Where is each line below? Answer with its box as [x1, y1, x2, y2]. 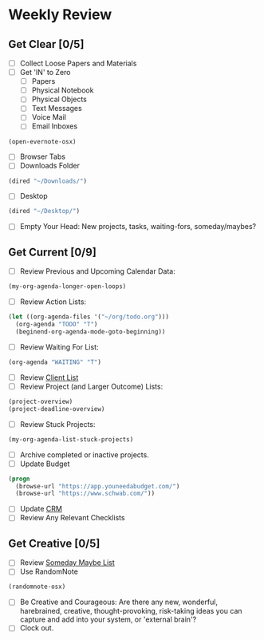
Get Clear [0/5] [8, 38, 85, 51]
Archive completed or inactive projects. [19, 449, 149, 460]
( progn [8, 475, 30, 483]
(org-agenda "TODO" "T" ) [15, 321, 98, 329]
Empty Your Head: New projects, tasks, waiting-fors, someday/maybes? [19, 222, 257, 231]
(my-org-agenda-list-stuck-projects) [8, 435, 134, 444]
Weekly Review [8, 6, 112, 24]
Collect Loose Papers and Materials [19, 58, 137, 68]
